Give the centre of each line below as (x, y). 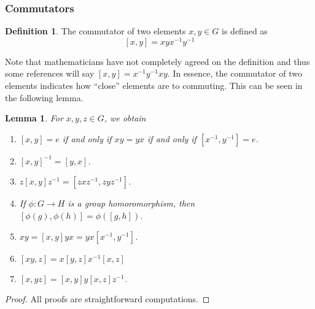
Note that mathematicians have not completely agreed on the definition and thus (157, 61)
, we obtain (125, 118)
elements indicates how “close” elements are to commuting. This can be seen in (154, 86)
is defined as (245, 31)
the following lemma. (44, 97)
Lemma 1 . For (34, 118)
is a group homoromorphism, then (131, 203)
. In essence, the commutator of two (235, 73)
